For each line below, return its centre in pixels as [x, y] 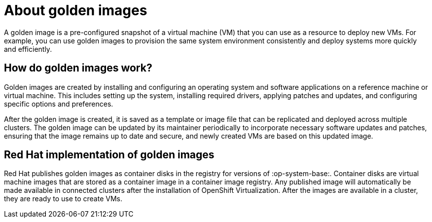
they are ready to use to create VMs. [63, 199]
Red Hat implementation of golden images [109, 155]
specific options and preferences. [59, 104]
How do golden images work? [78, 68]
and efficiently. [28, 49]
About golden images [76, 10]
